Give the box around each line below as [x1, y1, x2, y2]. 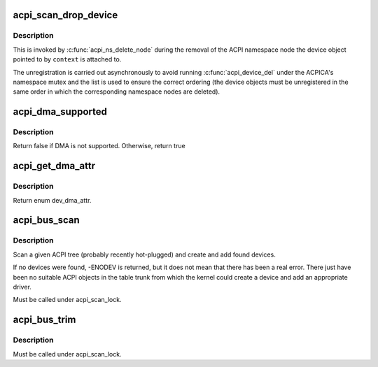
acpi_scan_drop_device [13, 9, 118, 21]
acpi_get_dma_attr [13, 160, 96, 172]
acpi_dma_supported [13, 106, 108, 118]
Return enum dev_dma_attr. [13, 196, 92, 204]
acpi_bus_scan [13, 214, 80, 226]
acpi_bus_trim [13, 314, 76, 326]
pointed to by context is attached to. [13, 55, 122, 64]
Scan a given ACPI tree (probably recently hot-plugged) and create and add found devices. [13, 250, 276, 259]
